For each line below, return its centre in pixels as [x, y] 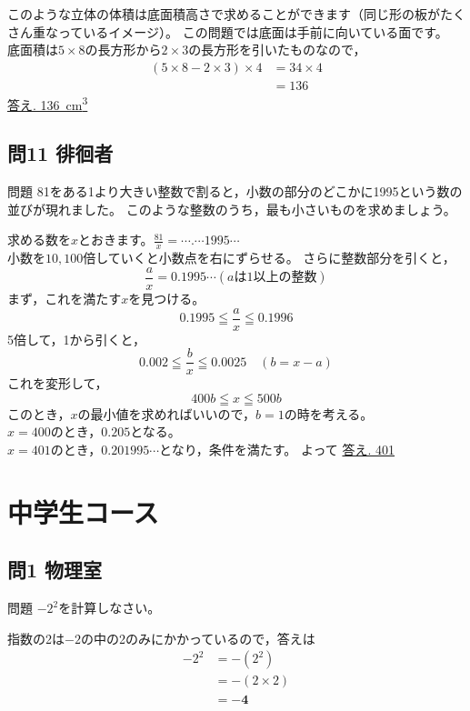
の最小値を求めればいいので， [167, 413]
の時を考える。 [329, 413]
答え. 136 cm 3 [48, 103]
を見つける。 [167, 298]
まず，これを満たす [65, 298]
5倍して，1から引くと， [77, 339]
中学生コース [83, 511]
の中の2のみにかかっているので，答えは [198, 638]
